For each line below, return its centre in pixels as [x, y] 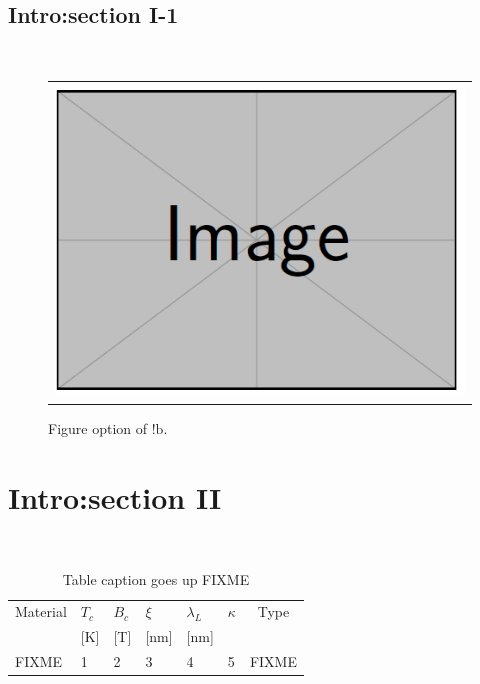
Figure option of [98, 428]
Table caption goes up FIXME [156, 578]
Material [41, 611]
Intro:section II [115, 497]
